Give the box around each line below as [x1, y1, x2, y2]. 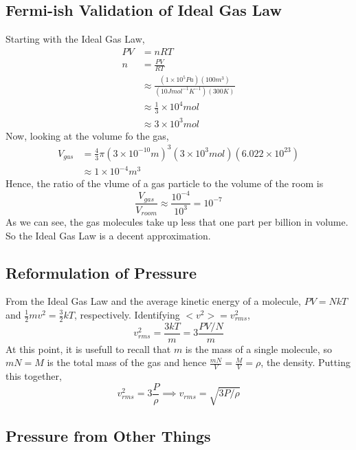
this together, [5, 369, 62, 383]
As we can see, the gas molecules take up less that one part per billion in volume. [5, 215, 348, 229]
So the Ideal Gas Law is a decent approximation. [5, 228, 211, 242]
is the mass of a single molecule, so [185, 341, 332, 356]
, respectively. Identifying [74, 308, 180, 321]
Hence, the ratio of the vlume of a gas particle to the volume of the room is [5, 176, 324, 191]
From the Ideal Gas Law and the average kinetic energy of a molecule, [5, 294, 301, 308]
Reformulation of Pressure [5, 261, 197, 283]
